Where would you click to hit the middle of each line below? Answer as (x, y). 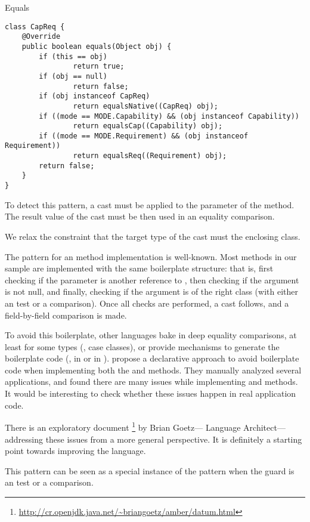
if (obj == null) (73, 76)
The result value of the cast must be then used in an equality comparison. (140, 216)
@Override (41, 37)
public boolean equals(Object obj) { (97, 46)
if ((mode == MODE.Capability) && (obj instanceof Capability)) (169, 116)
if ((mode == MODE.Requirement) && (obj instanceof (144, 136)
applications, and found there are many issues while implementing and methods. (151, 382)
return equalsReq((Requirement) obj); (150, 156)
